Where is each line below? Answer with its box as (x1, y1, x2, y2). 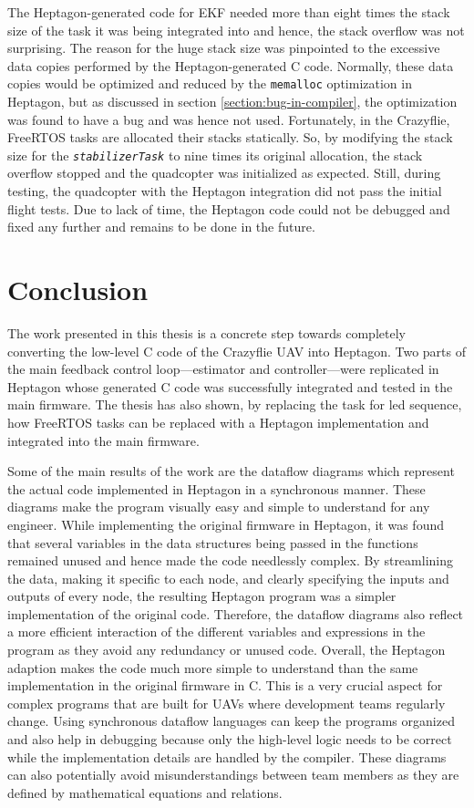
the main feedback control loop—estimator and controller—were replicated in (7, 359, 439, 378)
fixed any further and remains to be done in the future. (7, 217, 315, 236)
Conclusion (7, 271, 149, 308)
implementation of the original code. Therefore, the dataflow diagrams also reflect (7, 604, 464, 623)
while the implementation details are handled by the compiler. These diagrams (7, 747, 447, 766)
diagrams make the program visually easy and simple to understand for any (7, 497, 430, 516)
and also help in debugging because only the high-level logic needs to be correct (7, 730, 452, 749)
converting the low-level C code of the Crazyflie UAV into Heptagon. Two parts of (7, 341, 466, 360)
